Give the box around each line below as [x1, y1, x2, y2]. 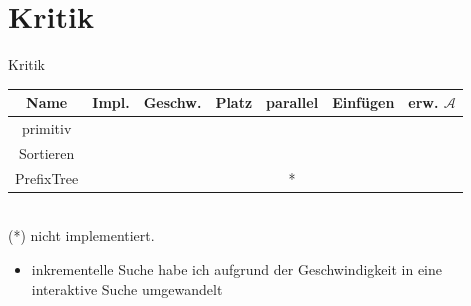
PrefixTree [15, 167, 79, 188]
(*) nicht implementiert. [8, 225, 155, 246]
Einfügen [332, 92, 395, 113]
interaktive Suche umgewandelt [31, 278, 223, 299]
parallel [266, 92, 319, 113]
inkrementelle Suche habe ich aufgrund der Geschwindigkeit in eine [31, 259, 442, 280]
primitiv [21, 118, 72, 139]
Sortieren [18, 142, 75, 163]
